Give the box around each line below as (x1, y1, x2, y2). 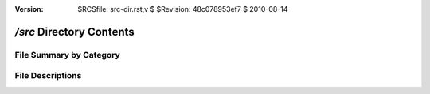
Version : (14, 5, 44, 13)
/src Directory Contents (14, 24, 135, 39)
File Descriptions (14, 70, 82, 81)
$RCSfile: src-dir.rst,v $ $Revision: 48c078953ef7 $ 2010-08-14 (77, 5, 288, 13)
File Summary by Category (14, 49, 121, 60)
